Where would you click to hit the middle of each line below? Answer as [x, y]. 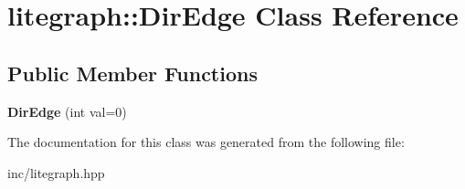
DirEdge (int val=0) [67, 111]
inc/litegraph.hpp [56, 172]
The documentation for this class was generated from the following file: [206, 142]
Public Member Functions [132, 73]
